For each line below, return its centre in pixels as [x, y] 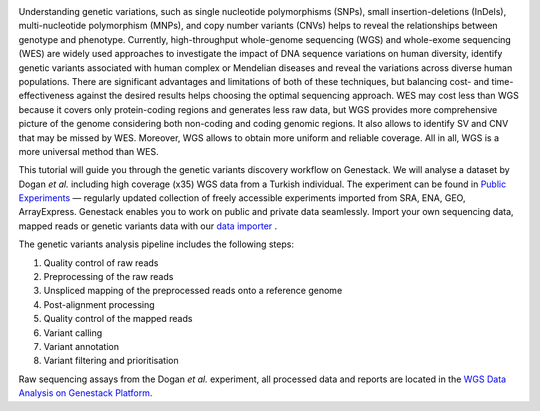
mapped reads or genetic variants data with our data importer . [148, 226]
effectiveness [46, 96]
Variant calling [73, 332]
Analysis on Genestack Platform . [85, 393]
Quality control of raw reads [101, 262]
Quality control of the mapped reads [118, 319]
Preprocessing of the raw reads [108, 277]
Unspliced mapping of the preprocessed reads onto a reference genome [193, 291]
